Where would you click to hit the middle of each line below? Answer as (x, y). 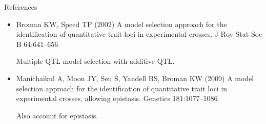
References (21, 7)
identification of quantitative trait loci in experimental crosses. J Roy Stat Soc (139, 34)
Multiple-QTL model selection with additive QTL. (95, 61)
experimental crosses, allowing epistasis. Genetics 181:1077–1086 (117, 98)
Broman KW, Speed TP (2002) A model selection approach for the (121, 24)
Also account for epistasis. (57, 115)
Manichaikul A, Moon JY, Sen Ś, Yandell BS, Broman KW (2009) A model (135, 78)
